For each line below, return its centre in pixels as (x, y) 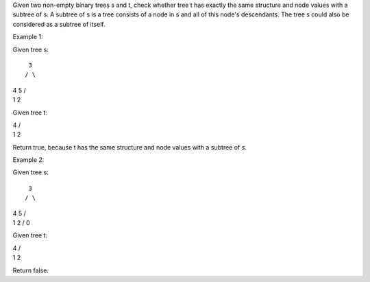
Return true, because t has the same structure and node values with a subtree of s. (129, 147)
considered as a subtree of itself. (59, 24)
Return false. (31, 270)
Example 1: (28, 37)
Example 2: (28, 160)
